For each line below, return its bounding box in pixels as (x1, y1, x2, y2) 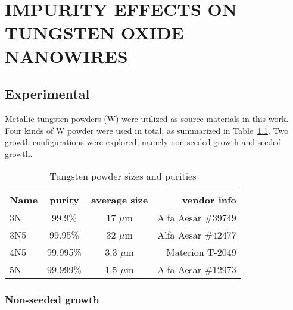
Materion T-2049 (166, 245, 236, 259)
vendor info (182, 193, 236, 207)
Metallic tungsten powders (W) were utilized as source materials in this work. (5, 112, 289, 124)
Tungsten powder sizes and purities (49, 169, 197, 183)
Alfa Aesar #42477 (157, 228, 236, 242)
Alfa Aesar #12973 (157, 262, 236, 277)
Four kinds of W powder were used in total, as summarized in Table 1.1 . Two (5, 124, 289, 136)
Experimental (5, 84, 90, 103)
